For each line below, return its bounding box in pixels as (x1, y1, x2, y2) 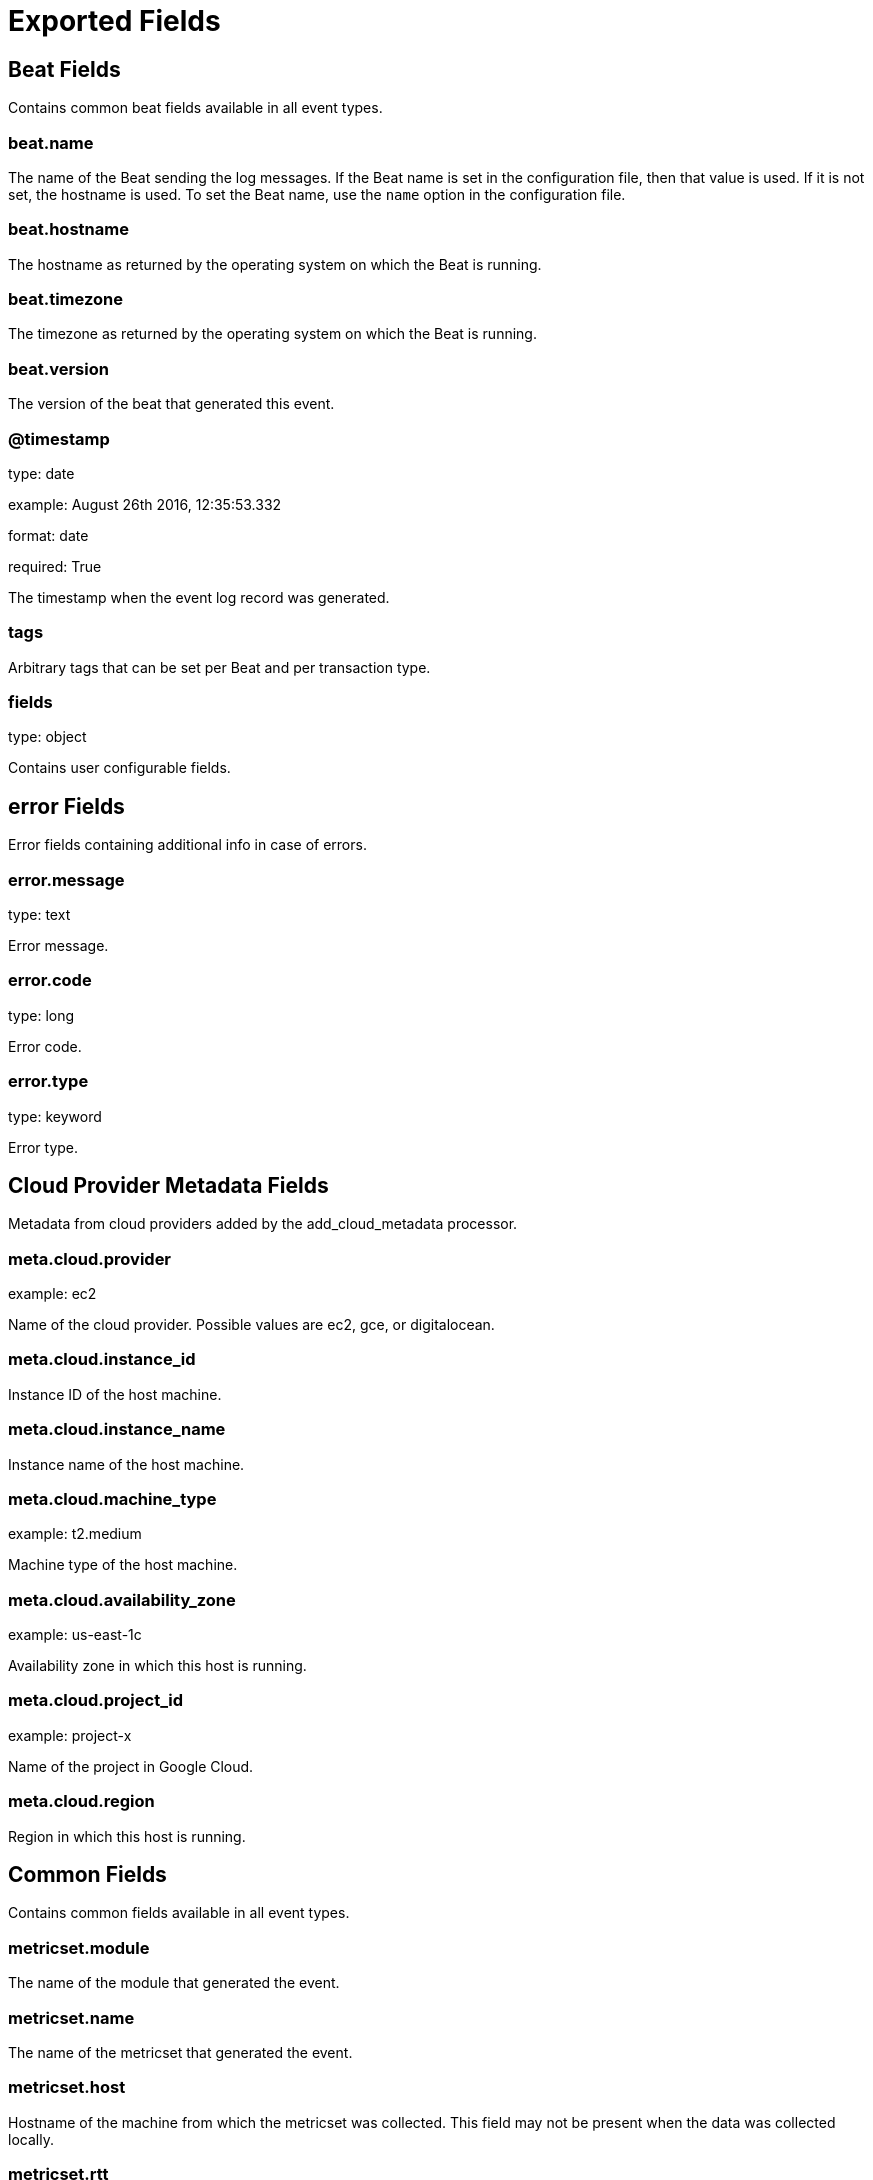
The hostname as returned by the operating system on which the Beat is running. (8, 255, 542, 273)
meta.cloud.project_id (8, 1690, 183, 1711)
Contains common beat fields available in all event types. (8, 99, 383, 117)
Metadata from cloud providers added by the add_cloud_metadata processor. (8, 1215, 518, 1233)
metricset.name (8, 2007, 135, 2028)
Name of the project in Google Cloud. (8, 1757, 254, 1775)
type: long (8, 1006, 75, 1024)
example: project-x (8, 1726, 132, 1744)
